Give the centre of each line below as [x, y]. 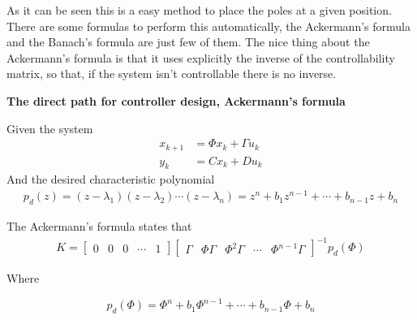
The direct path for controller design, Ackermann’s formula [176, 100]
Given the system [50, 128]
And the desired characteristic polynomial [111, 179]
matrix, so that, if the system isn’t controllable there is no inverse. [172, 74]
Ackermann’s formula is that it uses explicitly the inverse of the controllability [201, 57]
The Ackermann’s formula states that [99, 225]
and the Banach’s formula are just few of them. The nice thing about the [188, 42]
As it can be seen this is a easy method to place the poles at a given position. [199, 10]
